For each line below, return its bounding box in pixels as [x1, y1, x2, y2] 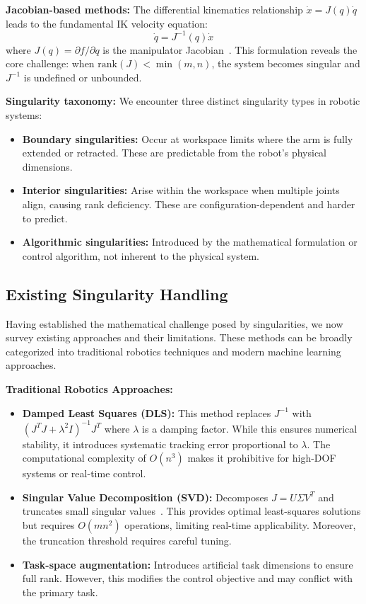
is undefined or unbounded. [23, 69, 142, 84]
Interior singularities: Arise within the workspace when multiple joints [22, 183, 340, 198]
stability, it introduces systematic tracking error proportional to [22, 436, 298, 451]
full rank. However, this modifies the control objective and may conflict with [22, 571, 353, 586]
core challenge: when [6, 56, 95, 71]
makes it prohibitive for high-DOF [187, 450, 336, 465]
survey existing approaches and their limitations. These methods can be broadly [6, 330, 353, 345]
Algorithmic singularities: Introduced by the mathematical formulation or [22, 234, 358, 249]
